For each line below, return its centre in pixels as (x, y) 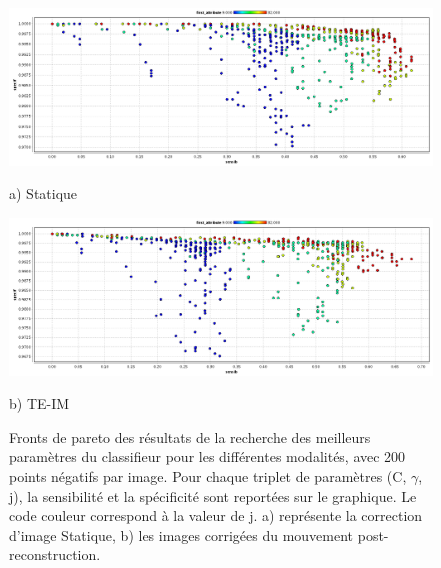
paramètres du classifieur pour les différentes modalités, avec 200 (207, 456)
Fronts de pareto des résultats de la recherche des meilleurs (190, 436)
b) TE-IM (39, 403)
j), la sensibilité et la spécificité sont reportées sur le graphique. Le (213, 495)
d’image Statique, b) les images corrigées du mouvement (181, 534)
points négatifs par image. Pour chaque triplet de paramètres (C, (208, 476)
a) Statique (43, 193)
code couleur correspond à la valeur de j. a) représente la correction (216, 515)
